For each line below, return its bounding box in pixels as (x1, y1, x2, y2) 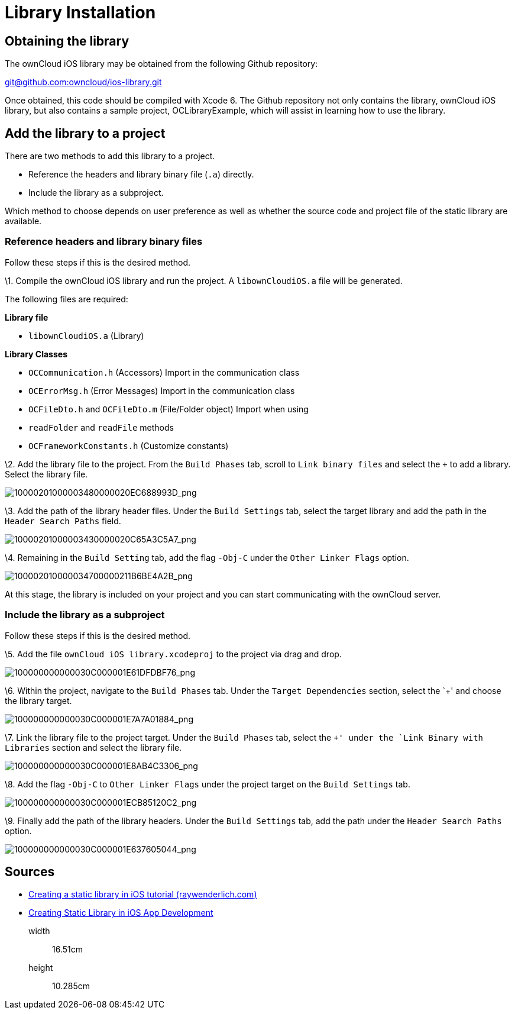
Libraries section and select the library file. (5, 742, 182, 753)
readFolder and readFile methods (28, 422, 174, 432)
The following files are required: (5, 293, 128, 304)
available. (5, 216, 42, 227)
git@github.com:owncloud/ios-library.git (5, 77, 162, 88)
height (28, 963, 53, 973)
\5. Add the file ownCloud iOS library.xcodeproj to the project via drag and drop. (5, 648, 342, 659)
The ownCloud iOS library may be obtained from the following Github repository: (5, 59, 318, 69)
